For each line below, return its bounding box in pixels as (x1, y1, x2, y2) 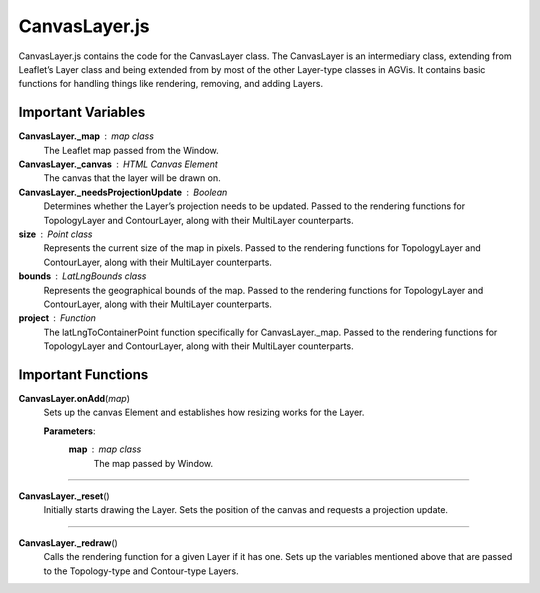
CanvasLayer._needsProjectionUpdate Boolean (18, 186, 228, 198)
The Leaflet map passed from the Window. (43, 144, 219, 156)
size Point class (18, 228, 93, 240)
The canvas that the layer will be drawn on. (43, 172, 221, 184)
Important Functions (18, 366, 149, 383)
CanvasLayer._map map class (18, 130, 155, 142)
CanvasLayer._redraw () (18, 536, 119, 549)
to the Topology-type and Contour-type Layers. (43, 565, 239, 577)
